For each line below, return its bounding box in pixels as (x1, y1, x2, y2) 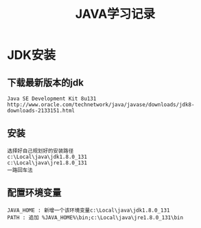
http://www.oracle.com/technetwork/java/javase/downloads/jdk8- (7, 101, 195, 108)
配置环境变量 (7, 187, 62, 199)
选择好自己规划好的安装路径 (7, 147, 74, 154)
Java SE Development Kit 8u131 (7, 95, 97, 102)
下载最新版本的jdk (7, 77, 84, 88)
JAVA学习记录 (75, 6, 156, 22)
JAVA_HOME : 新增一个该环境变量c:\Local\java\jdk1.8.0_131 (7, 207, 170, 214)
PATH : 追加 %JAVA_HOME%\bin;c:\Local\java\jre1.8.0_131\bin (7, 214, 184, 221)
